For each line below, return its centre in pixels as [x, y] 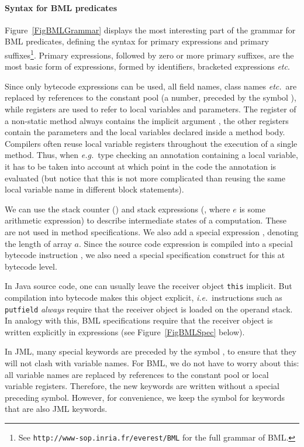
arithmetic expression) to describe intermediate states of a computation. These [146, 220]
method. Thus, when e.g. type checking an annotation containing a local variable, [151, 155]
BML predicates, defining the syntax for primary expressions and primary [137, 41]
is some [252, 209]
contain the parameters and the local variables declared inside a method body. [145, 132]
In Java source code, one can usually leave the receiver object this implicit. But [148, 286]
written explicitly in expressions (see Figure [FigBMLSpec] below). [125, 331]
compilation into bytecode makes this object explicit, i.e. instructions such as [144, 297]
